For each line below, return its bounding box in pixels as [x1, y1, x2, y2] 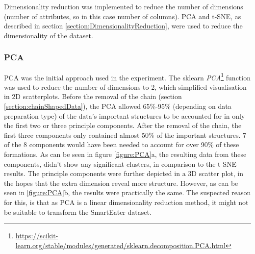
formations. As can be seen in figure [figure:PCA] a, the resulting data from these [4, 149, 247, 159]
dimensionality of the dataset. [4, 30, 93, 40]
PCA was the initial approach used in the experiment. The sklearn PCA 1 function [4, 71, 251, 82]
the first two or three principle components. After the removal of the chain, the [4, 120, 242, 130]
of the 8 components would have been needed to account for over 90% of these [4, 139, 239, 150]
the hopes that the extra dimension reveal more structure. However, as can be [4, 178, 238, 188]
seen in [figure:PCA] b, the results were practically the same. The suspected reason [4, 187, 251, 198]
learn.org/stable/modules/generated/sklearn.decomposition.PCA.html [15, 240, 226, 250]
